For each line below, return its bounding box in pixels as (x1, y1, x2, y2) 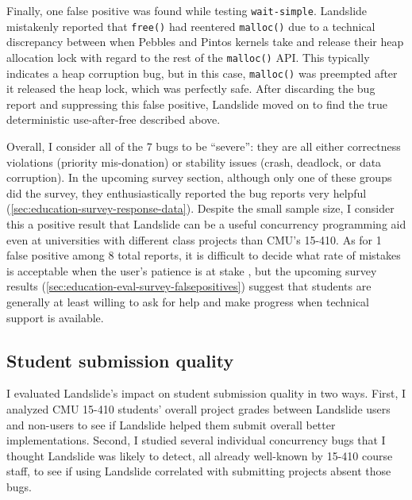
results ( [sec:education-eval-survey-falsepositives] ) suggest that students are (6, 278, 372, 294)
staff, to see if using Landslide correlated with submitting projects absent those (6, 463, 391, 479)
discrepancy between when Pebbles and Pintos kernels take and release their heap (6, 33, 404, 50)
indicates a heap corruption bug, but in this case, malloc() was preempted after (6, 64, 398, 81)
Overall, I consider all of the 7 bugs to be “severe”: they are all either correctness (6, 138, 401, 154)
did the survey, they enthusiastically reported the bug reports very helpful (6, 184, 367, 201)
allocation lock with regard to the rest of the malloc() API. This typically (6, 48, 370, 65)
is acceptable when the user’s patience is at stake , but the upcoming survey (6, 262, 377, 279)
